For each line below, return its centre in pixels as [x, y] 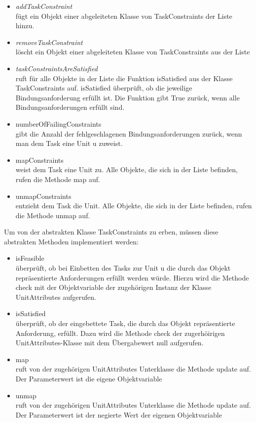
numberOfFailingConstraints [58, 123]
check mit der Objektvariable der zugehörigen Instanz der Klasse [113, 287]
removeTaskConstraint [49, 42]
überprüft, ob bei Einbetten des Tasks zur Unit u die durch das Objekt [123, 268]
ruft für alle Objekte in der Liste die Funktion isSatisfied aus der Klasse [124, 78]
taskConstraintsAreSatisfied [56, 68]
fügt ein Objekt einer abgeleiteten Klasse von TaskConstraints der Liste [124, 16]
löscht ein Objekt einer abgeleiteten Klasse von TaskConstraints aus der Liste [133, 52]
